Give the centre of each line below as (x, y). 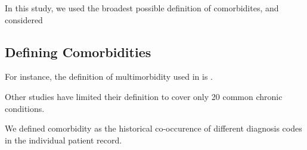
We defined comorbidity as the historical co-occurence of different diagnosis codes (153, 128)
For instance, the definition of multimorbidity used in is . (109, 76)
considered (24, 19)
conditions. (25, 108)
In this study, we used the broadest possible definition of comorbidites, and (142, 8)
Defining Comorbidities (78, 51)
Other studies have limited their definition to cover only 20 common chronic (144, 96)
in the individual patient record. (63, 140)
